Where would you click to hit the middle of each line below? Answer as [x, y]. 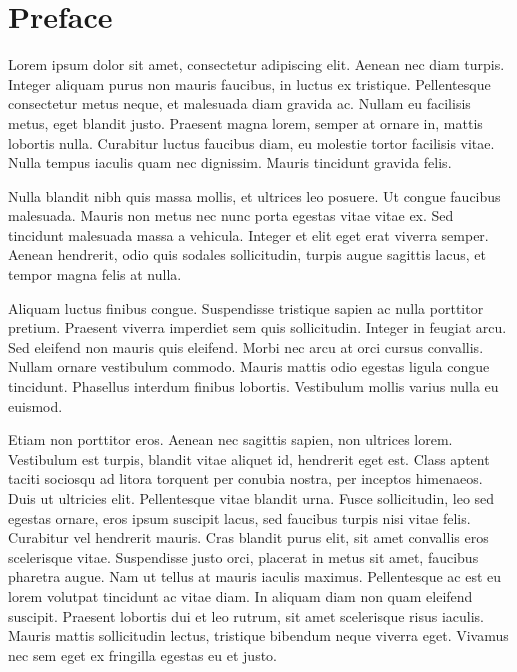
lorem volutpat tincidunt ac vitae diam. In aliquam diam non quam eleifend [240, 595]
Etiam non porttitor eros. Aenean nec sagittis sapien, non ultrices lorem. [230, 439]
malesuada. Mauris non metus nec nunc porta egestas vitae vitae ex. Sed [231, 215]
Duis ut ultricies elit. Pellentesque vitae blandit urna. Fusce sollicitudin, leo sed [251, 498]
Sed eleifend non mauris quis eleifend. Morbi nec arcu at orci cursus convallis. [246, 346]
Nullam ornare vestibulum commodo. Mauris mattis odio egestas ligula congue [249, 366]
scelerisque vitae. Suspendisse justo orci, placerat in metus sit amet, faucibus [243, 556]
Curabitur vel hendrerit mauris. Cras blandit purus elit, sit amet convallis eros [248, 537]
